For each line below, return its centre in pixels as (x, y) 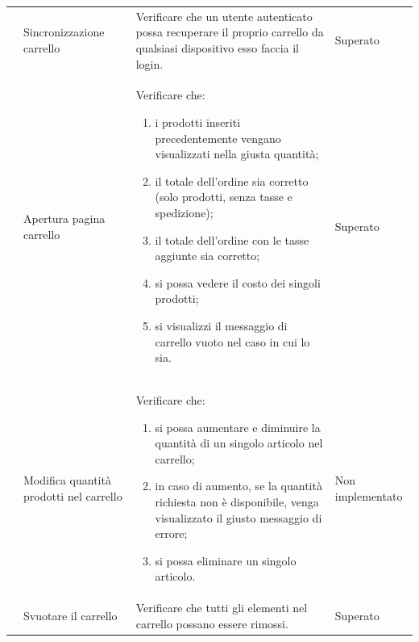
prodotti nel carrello (73, 495)
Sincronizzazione (64, 32)
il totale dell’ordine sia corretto (232, 180)
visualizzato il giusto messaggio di (239, 517)
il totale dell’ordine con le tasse (232, 239)
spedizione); (184, 212)
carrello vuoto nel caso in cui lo (232, 341)
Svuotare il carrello (71, 615)
